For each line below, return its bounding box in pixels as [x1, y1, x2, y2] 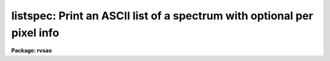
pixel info [11, 26, 59, 39]
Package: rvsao [11, 47, 52, 54]
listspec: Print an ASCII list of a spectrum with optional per [11, 9, 313, 22]
